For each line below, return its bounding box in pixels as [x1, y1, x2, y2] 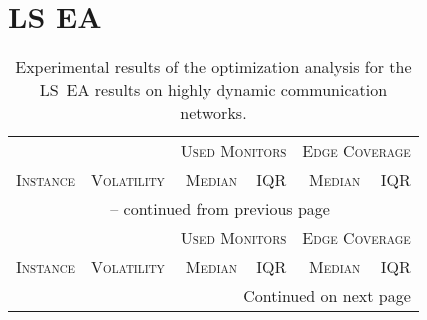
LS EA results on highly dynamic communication [39, 78, 388, 102]
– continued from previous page [110, 197, 330, 221]
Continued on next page [243, 284, 411, 308]
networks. [180, 101, 247, 125]
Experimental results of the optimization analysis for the [15, 55, 412, 79]
